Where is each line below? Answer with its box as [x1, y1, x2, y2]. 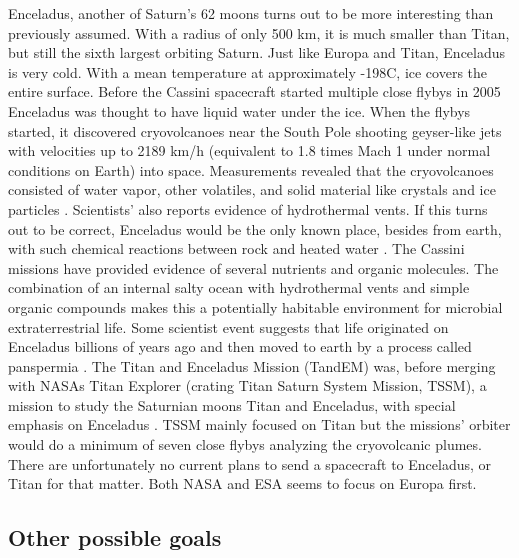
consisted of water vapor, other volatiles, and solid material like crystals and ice [8, 179, 496, 200]
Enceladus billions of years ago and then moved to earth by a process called [8, 336, 472, 357]
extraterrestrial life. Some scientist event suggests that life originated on [8, 316, 449, 337]
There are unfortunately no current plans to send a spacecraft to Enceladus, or [8, 453, 492, 474]
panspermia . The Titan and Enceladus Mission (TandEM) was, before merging [8, 355, 496, 376]
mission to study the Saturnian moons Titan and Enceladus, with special [8, 394, 456, 415]
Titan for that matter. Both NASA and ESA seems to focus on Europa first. [8, 473, 477, 494]
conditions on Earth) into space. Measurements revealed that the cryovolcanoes [8, 159, 494, 180]
